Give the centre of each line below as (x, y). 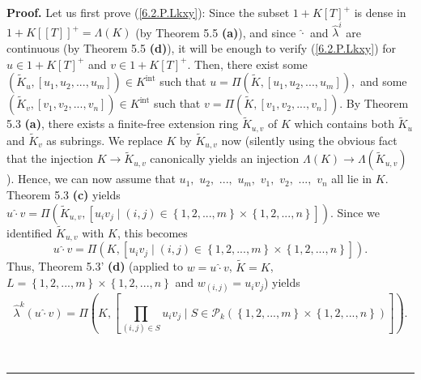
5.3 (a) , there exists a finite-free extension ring (123, 124)
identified (30, 232)
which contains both (344, 124)
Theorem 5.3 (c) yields (64, 195)
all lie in (352, 179)
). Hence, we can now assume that (91, 179)
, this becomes (152, 232)
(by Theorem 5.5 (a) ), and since (216, 32)
